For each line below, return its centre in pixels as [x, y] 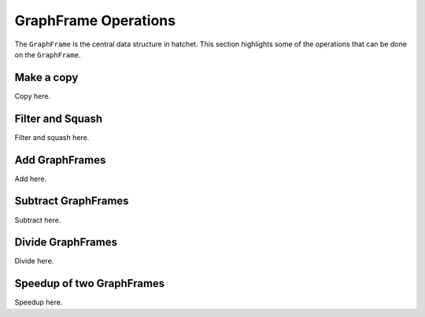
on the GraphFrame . [48, 54]
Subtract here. [38, 219]
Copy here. [33, 96]
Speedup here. [39, 302]
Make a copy [46, 77]
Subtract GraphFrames [72, 201]
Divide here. [34, 261]
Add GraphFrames [60, 160]
